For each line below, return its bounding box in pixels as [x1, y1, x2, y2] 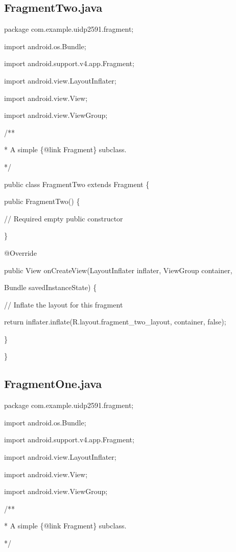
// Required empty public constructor [4, 213, 123, 223]
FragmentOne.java [4, 376, 102, 392]
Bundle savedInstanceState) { [4, 282, 97, 293]
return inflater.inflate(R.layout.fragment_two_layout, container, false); [4, 316, 226, 327]
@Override [4, 247, 37, 258]
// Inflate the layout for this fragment [4, 299, 123, 310]
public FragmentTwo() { [4, 196, 80, 207]
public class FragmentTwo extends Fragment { [4, 178, 150, 189]
